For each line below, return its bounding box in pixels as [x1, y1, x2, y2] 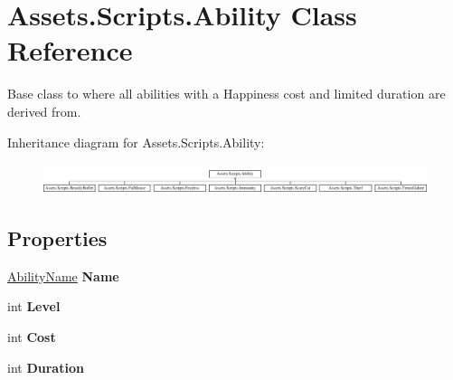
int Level [7, 297, 61, 316]
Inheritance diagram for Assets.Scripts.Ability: [7, 132, 265, 151]
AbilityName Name [7, 266, 119, 285]
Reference [7, 32, 133, 69]
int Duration [7, 357, 84, 376]
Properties [7, 224, 108, 252]
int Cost [7, 328, 56, 347]
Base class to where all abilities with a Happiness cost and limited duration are [7, 84, 446, 103]
